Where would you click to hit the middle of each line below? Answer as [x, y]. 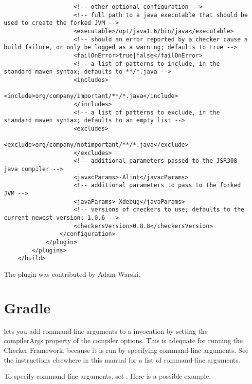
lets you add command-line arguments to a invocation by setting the [106, 331]
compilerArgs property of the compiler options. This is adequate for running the [124, 340]
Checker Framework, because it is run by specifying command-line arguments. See [126, 350]
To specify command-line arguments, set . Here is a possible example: [108, 376]
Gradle [27, 307]
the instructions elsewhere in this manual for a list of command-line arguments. [122, 359]
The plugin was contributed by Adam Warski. [72, 274]
